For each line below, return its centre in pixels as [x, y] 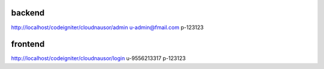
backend [28, 13]
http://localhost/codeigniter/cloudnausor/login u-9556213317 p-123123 [98, 58]
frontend [28, 44]
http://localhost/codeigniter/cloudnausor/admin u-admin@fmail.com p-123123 [107, 27]
